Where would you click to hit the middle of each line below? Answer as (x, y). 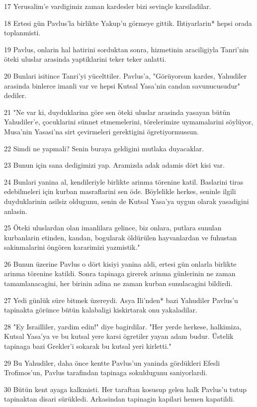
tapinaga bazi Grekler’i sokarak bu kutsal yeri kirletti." (88, 346)
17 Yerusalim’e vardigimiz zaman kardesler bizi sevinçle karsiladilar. (108, 6)
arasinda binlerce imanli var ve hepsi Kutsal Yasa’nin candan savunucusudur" (122, 85)
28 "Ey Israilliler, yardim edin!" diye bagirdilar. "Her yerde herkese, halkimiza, (123, 326)
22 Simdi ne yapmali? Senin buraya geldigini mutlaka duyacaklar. (104, 148)
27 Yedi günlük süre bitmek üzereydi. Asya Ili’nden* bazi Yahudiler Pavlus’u (121, 300)
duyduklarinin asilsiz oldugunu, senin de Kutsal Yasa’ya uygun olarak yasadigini (127, 201)
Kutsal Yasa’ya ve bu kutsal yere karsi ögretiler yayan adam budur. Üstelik (119, 336)
